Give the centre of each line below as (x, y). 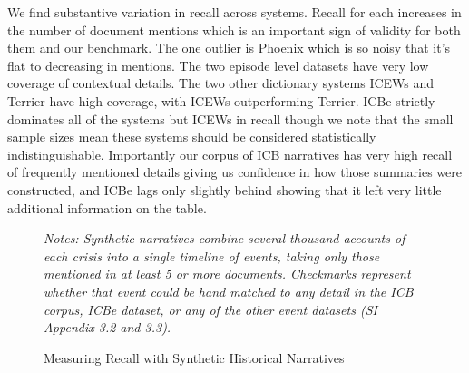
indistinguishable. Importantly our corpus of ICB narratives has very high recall (230, 154)
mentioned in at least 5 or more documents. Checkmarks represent (227, 274)
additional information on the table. (107, 207)
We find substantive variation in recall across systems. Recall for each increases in (234, 12)
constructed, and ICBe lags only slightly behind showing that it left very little (225, 189)
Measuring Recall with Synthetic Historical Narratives (194, 357)
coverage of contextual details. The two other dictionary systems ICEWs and (221, 83)
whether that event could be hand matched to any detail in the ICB (229, 291)
